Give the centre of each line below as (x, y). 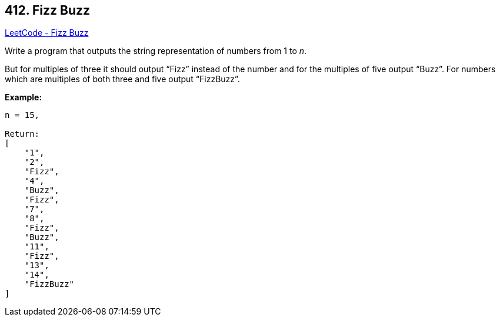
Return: (22, 134)
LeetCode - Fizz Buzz (47, 33)
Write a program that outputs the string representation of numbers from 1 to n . (156, 51)
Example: (24, 97)
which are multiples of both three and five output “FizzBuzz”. (122, 79)
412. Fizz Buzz (48, 10)
